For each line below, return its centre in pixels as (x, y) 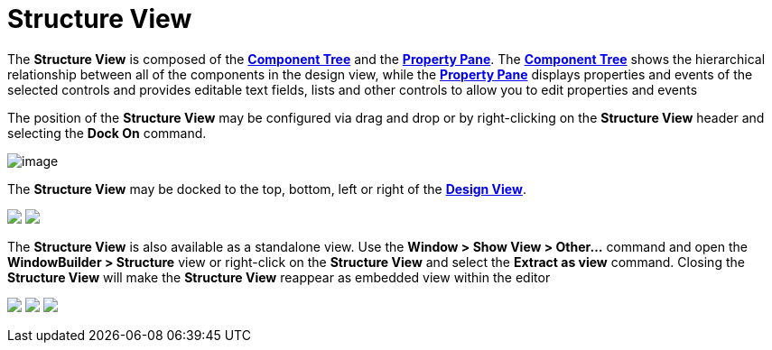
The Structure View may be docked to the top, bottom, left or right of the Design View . (267, 189)
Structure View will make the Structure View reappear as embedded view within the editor (279, 277)
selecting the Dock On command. (107, 133)
